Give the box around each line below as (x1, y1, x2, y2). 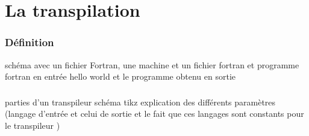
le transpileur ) (5, 119, 60, 131)
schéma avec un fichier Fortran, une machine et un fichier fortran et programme (5, 58, 299, 71)
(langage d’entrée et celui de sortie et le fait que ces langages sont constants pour (5, 107, 304, 120)
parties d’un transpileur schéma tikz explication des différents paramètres (5, 95, 276, 108)
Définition (5, 35, 54, 50)
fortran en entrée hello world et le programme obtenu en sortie (5, 70, 236, 83)
